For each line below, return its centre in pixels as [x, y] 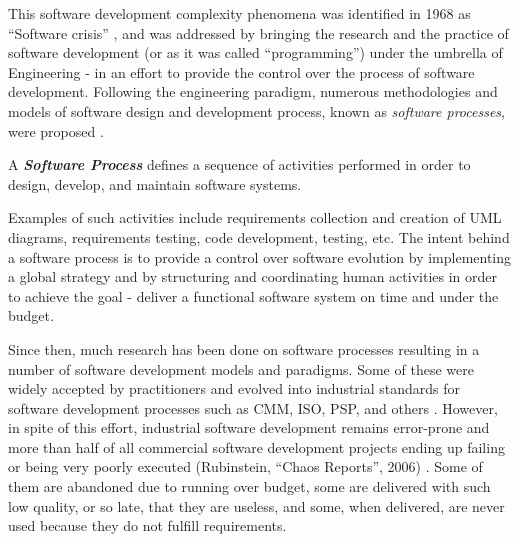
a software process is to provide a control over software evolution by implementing [260, 256]
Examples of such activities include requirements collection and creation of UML [255, 217]
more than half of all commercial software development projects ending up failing [256, 446]
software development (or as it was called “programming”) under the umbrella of [255, 52]
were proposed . [56, 130]
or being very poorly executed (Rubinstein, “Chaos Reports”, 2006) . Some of [245, 466]
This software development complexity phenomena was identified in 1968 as [239, 13]
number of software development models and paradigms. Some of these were [241, 368]
